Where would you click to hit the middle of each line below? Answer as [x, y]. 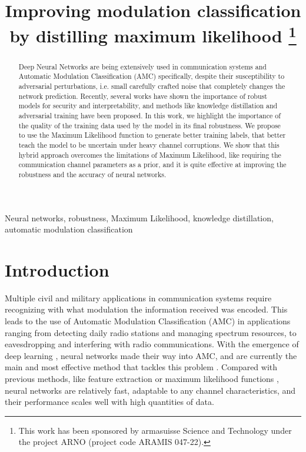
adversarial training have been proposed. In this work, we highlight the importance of [149, 115]
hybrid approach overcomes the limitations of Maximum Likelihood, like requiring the [150, 154]
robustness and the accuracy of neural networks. [92, 174]
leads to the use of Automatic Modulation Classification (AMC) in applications [148, 321]
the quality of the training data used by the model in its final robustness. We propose [149, 125]
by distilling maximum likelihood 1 [153, 34]
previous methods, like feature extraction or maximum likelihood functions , [142, 379]
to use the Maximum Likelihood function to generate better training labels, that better [152, 135]
